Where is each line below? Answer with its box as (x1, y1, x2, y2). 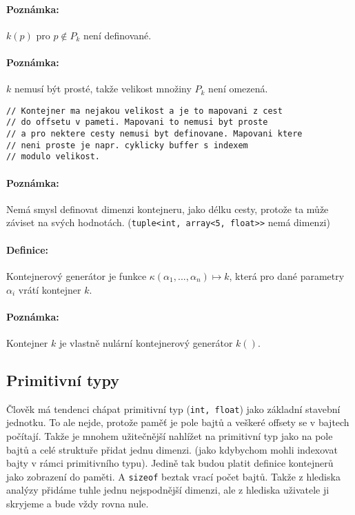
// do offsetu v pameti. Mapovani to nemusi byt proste (6, 117, 268, 128)
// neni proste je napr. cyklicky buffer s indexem (6, 140, 248, 150)
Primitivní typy (6, 369, 119, 390)
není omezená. (208, 81, 268, 96)
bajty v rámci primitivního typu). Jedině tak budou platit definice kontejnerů (6, 456, 334, 470)
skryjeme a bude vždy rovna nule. (6, 496, 149, 510)
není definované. (83, 28, 152, 42)
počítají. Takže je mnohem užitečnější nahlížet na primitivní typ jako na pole (6, 428, 333, 443)
